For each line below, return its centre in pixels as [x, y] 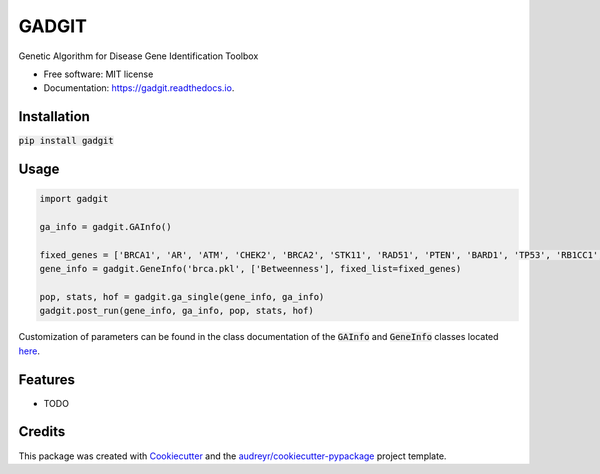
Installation [54, 116]
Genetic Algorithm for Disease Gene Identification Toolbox [138, 56]
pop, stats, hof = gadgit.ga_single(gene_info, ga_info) [182, 296]
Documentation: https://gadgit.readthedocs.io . [139, 88]
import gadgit [74, 199]
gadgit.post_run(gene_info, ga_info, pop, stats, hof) [176, 311]
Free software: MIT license [98, 74]
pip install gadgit [66, 141]
